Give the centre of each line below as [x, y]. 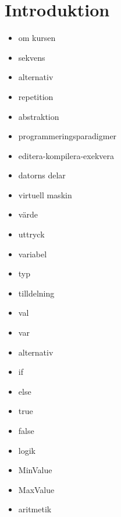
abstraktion [39, 116]
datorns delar [42, 175]
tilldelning [36, 293]
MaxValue [36, 489]
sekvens [32, 57]
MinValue [35, 470]
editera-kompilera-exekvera [66, 155]
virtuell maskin [45, 194]
